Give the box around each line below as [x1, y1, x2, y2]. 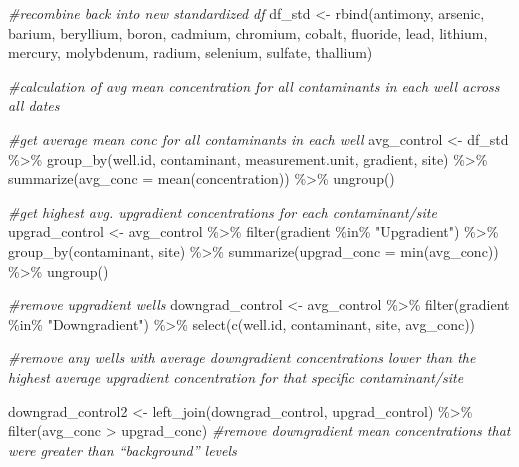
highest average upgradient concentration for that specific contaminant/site [8, 366, 464, 387]
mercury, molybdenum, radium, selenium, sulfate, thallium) [8, 42, 373, 63]
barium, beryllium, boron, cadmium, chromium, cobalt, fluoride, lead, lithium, [8, 22, 488, 43]
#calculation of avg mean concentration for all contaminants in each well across [8, 75, 500, 96]
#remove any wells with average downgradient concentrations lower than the [8, 347, 476, 368]
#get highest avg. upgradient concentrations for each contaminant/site [8, 201, 437, 222]
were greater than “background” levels [8, 439, 237, 460]
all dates [8, 95, 60, 116]
